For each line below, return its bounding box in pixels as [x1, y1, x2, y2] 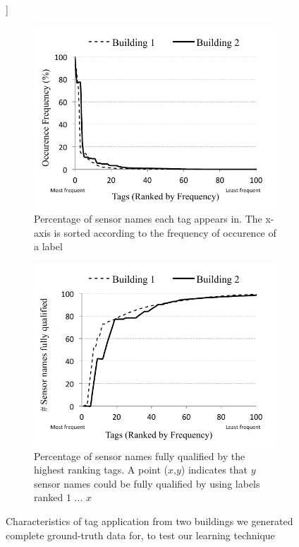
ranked [34, 490, 63, 505]
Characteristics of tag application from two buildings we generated [6, 513, 293, 528]
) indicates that [181, 462, 248, 477]
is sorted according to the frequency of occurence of [54, 225, 276, 240]
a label [34, 239, 63, 254]
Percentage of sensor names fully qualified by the [34, 448, 245, 463]
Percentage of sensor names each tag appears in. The [34, 211, 262, 226]
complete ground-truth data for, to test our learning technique [6, 527, 275, 542]
